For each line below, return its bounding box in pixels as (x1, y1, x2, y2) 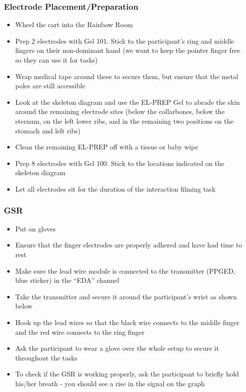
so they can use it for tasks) (15, 55, 98, 65)
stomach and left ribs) (15, 125, 81, 135)
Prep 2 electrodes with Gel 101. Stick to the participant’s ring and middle (15, 35, 234, 46)
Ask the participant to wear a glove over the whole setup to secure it (15, 343, 219, 353)
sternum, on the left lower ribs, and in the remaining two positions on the (15, 115, 233, 126)
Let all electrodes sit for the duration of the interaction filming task (15, 183, 216, 194)
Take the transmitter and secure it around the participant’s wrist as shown (15, 291, 237, 301)
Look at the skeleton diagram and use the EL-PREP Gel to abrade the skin (15, 97, 240, 107)
